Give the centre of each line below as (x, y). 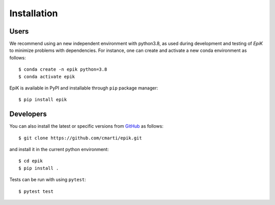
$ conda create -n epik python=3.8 (63, 69)
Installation (34, 13)
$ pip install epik (43, 100)
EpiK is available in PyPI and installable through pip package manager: (84, 88)
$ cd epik (31, 161)
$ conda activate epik (47, 77)
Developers (28, 114)
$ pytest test (36, 191)
